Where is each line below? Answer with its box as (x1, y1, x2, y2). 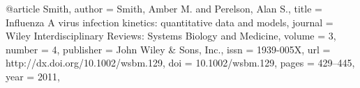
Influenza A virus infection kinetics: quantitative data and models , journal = (6, 15, 333, 29)
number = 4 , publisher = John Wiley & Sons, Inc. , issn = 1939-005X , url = (6, 42, 331, 56)
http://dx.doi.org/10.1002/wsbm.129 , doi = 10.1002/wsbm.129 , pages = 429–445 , (6, 55, 355, 70)
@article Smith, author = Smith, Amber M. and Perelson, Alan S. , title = (6, 1, 322, 15)
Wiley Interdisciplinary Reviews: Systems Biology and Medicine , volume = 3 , (6, 28, 336, 43)
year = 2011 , (6, 69, 60, 83)
